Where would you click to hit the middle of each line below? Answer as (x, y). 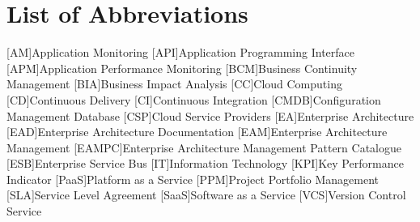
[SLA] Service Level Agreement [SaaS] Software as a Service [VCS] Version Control (206, 195)
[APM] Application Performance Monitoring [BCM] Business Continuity (182, 68)
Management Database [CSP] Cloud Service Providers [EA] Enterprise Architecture (210, 115)
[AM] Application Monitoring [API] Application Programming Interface (180, 52)
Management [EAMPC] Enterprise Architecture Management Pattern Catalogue (204, 147)
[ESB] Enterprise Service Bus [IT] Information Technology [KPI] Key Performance (205, 163)
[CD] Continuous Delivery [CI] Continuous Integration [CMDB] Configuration (194, 99)
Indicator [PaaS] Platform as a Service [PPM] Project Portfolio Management (193, 179)
